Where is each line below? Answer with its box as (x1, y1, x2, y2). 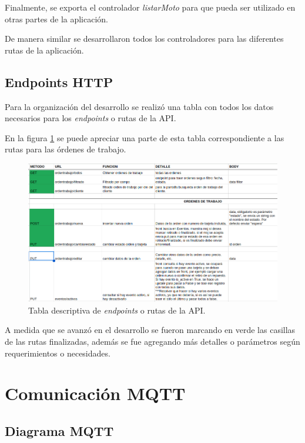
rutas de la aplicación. (5, 44, 84, 56)
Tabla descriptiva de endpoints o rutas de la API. (28, 304, 206, 316)
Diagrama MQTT (5, 421, 114, 439)
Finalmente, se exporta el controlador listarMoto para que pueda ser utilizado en (5, 1, 296, 13)
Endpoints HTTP (5, 72, 113, 91)
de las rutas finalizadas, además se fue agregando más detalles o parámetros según (5, 335, 300, 347)
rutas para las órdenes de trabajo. (5, 143, 126, 155)
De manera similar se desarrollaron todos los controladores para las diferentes (5, 32, 284, 45)
